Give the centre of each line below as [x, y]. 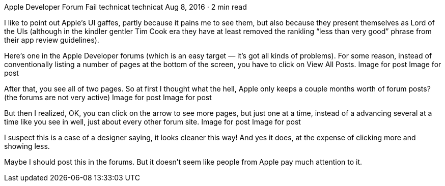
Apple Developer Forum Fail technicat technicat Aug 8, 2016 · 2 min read [126, 7]
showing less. [27, 146]
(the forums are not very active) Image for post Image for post [108, 97]
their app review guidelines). [52, 40]
